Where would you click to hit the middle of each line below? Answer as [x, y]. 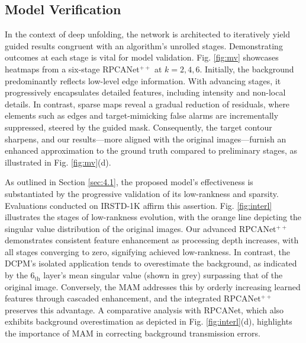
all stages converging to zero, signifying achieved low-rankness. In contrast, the [148, 251]
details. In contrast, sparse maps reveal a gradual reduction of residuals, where [147, 104]
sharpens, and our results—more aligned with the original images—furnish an [146, 139]
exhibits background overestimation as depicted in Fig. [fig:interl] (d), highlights [149, 321]
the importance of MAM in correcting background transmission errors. [133, 333]
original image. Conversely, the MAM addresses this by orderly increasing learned [153, 286]
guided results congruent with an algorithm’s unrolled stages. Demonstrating [144, 45]
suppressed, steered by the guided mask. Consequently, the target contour [138, 127]
